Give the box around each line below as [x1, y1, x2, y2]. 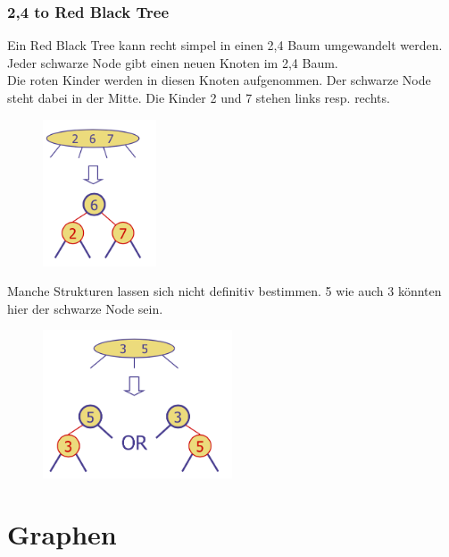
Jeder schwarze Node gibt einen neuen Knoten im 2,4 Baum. [7, 53, 338, 72]
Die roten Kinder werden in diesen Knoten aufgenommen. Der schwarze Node [7, 71, 431, 89]
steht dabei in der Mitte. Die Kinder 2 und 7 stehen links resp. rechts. [7, 89, 390, 106]
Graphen [7, 516, 117, 553]
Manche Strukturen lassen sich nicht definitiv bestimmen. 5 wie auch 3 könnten [7, 282, 442, 300]
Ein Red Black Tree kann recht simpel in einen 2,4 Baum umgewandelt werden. [7, 36, 443, 55]
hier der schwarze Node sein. [7, 299, 163, 317]
